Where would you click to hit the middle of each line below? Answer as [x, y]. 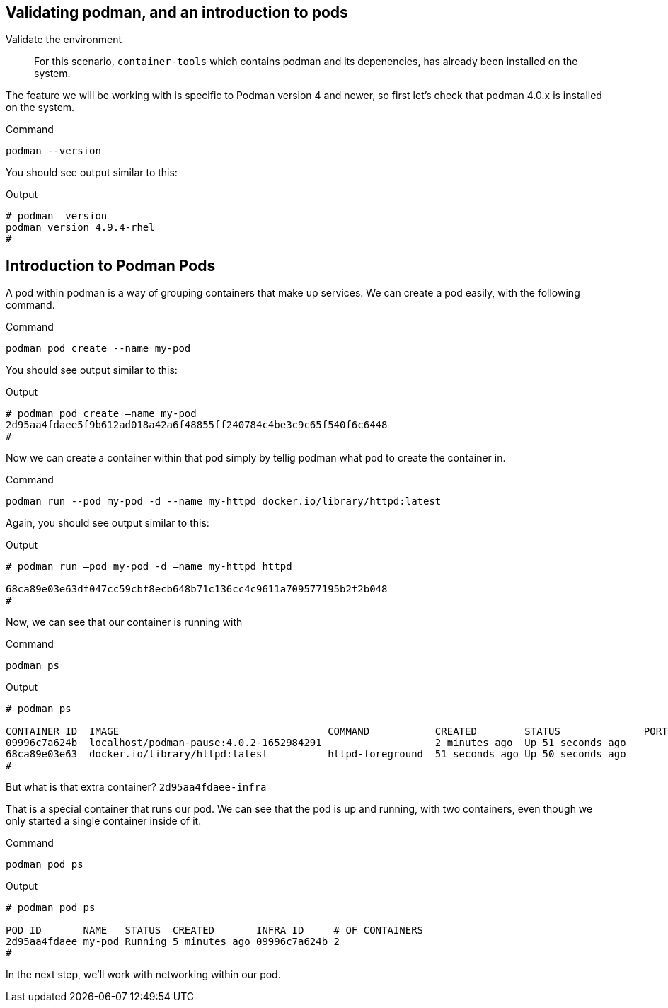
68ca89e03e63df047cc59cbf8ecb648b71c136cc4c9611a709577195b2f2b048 [197, 589]
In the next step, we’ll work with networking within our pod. [143, 975]
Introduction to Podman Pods [111, 265]
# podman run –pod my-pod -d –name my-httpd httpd [149, 567]
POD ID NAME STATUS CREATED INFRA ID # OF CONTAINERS [215, 930]
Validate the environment [64, 40]
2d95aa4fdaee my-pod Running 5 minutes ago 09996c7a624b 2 [173, 942]
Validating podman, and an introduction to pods [177, 12]
